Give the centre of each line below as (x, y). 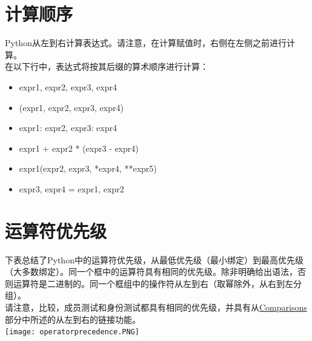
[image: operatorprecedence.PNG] (72, 332)
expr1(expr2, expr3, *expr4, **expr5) (88, 168)
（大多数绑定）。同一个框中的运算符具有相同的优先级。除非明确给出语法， (151, 272)
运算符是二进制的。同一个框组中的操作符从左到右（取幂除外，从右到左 (153, 283)
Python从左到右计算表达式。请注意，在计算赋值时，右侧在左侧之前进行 (146, 43)
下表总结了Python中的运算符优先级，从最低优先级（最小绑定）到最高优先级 (154, 259)
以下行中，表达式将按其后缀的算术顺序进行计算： (111, 66)
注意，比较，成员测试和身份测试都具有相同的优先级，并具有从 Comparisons (160, 307)
